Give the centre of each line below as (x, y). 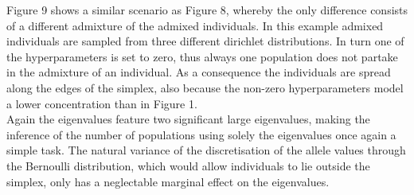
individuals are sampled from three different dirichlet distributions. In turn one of (205, 41)
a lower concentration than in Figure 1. (102, 103)
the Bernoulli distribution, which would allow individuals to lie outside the (188, 165)
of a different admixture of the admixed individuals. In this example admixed (195, 25)
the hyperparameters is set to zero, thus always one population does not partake (202, 56)
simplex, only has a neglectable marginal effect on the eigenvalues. (168, 181)
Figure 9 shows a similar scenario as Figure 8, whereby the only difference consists (207, 10)
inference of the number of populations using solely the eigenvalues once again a (201, 134)
